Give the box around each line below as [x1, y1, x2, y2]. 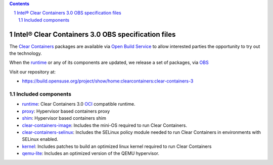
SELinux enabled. [22, 136, 58, 142]
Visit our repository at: [9, 68, 56, 75]
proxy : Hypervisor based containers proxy [22, 108, 110, 114]
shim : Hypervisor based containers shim [22, 115, 106, 121]
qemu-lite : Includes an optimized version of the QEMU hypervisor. [22, 150, 159, 156]
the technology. [9, 50, 42, 56]
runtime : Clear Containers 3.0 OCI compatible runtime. [22, 101, 135, 107]
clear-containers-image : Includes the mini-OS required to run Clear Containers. [22, 122, 187, 128]
